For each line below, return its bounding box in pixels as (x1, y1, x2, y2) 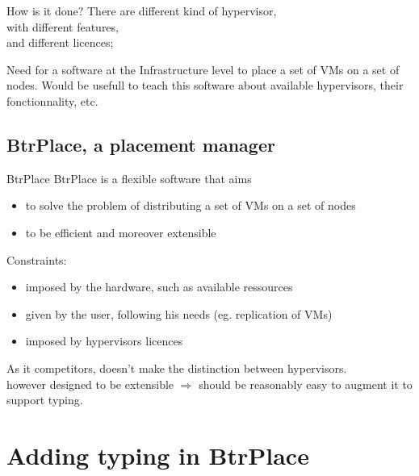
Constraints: (6, 251, 67, 268)
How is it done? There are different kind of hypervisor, (6, 2, 277, 19)
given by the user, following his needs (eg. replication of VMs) (25, 305, 333, 322)
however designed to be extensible (6, 375, 174, 392)
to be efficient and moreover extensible (25, 223, 216, 240)
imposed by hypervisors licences (25, 332, 183, 349)
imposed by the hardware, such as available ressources (25, 278, 293, 295)
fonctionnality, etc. (6, 92, 98, 109)
